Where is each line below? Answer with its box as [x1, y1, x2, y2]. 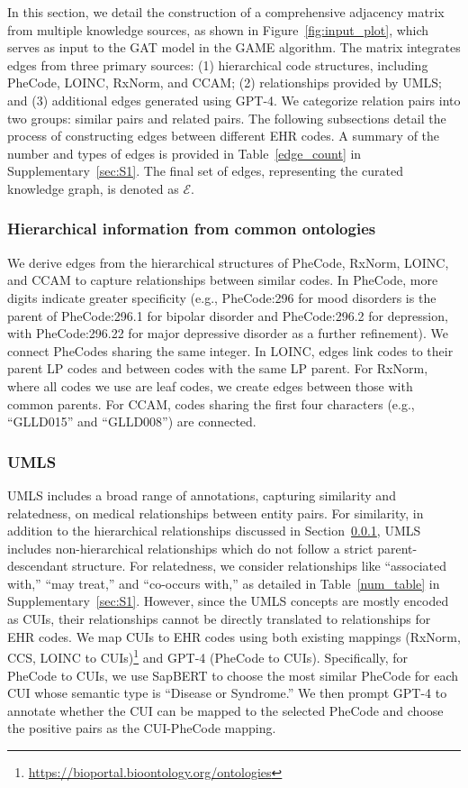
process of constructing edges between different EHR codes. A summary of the [7, 126, 440, 145]
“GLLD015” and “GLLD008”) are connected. [7, 412, 256, 431]
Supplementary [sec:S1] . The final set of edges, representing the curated [7, 161, 403, 180]
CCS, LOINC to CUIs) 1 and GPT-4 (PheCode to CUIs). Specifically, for [7, 646, 409, 666]
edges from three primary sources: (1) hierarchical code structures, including [7, 55, 428, 74]
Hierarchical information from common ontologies [7, 217, 376, 240]
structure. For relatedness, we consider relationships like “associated [72, 556, 446, 575]
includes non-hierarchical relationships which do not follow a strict [7, 538, 373, 557]
